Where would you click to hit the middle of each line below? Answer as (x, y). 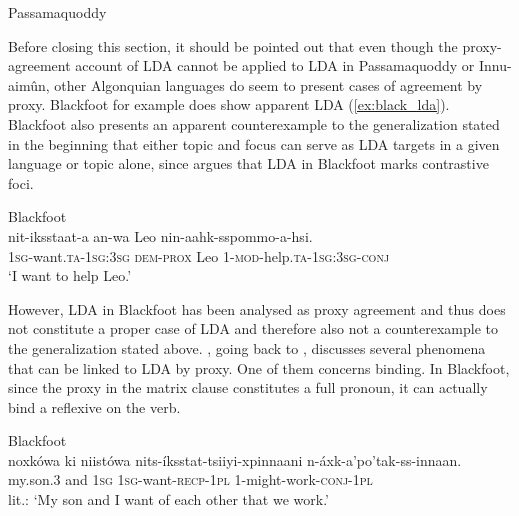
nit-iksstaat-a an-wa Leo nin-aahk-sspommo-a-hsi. (160, 235)
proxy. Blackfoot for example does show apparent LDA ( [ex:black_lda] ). (229, 104)
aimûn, (29, 84)
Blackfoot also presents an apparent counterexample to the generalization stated (254, 123)
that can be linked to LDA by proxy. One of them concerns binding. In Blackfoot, (259, 367)
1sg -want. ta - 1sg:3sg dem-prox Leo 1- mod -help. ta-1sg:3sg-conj (199, 255)
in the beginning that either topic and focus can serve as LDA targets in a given (254, 143)
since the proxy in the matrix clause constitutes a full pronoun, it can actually (248, 387)
